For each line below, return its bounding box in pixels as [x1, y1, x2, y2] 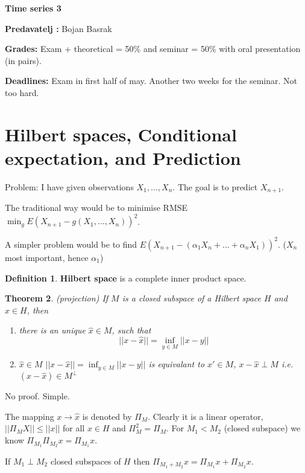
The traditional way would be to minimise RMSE [5, 201, 188, 214]
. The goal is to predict [172, 180, 258, 193]
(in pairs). [5, 54, 42, 66]
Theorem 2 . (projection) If [5, 292, 108, 304]
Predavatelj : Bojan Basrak [5, 22, 112, 34]
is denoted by [82, 410, 132, 422]
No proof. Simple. [5, 390, 70, 402]
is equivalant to [148, 358, 205, 370]
